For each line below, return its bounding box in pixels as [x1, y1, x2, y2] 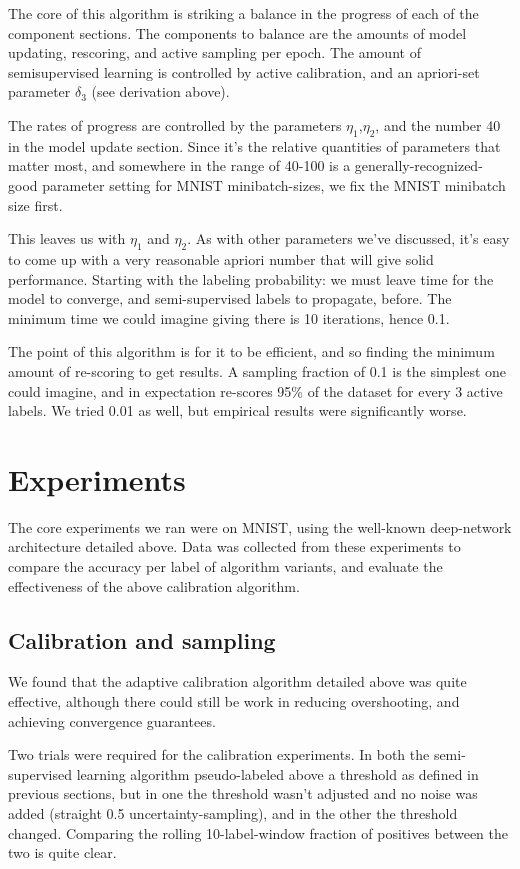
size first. [8, 194, 63, 215]
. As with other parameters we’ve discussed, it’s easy [187, 228, 510, 249]
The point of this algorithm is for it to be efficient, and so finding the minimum [8, 341, 495, 362]
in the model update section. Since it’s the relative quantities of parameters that [8, 135, 501, 156]
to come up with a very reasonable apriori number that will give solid [8, 248, 434, 269]
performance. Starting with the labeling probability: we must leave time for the [8, 268, 494, 289]
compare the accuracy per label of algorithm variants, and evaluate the [8, 556, 443, 576]
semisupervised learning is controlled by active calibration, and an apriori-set [8, 61, 480, 82]
